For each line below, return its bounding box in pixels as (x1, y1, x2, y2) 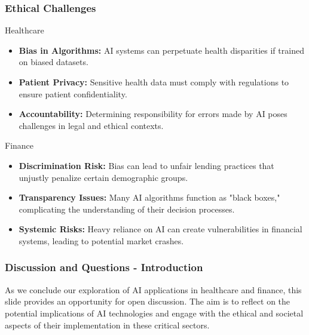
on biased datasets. (19, 56, 88, 68)
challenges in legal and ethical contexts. (19, 119, 164, 131)
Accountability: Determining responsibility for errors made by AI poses (19, 107, 287, 120)
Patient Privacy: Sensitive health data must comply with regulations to (19, 76, 289, 88)
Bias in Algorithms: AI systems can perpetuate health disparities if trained (19, 44, 304, 56)
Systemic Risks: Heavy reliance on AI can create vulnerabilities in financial (19, 223, 302, 235)
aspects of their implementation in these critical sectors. (5, 318, 210, 331)
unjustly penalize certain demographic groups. (19, 171, 188, 183)
